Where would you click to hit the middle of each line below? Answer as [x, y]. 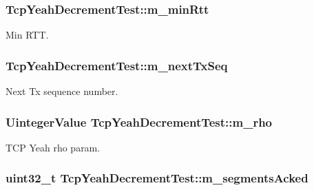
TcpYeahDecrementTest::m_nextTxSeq [117, 65]
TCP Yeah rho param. [53, 147]
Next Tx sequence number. [62, 91]
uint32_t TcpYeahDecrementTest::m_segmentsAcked [157, 178]
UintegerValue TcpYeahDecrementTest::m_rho [139, 122]
